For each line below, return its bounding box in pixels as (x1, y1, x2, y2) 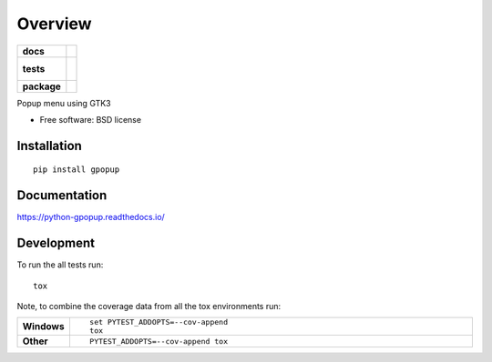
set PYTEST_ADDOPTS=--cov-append (89, 317, 228, 327)
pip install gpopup (33, 165, 120, 175)
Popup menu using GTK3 (16, 97, 111, 108)
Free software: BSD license (39, 114, 141, 125)
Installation (16, 137, 82, 154)
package (22, 80, 61, 93)
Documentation (16, 187, 108, 204)
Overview (16, 14, 92, 34)
